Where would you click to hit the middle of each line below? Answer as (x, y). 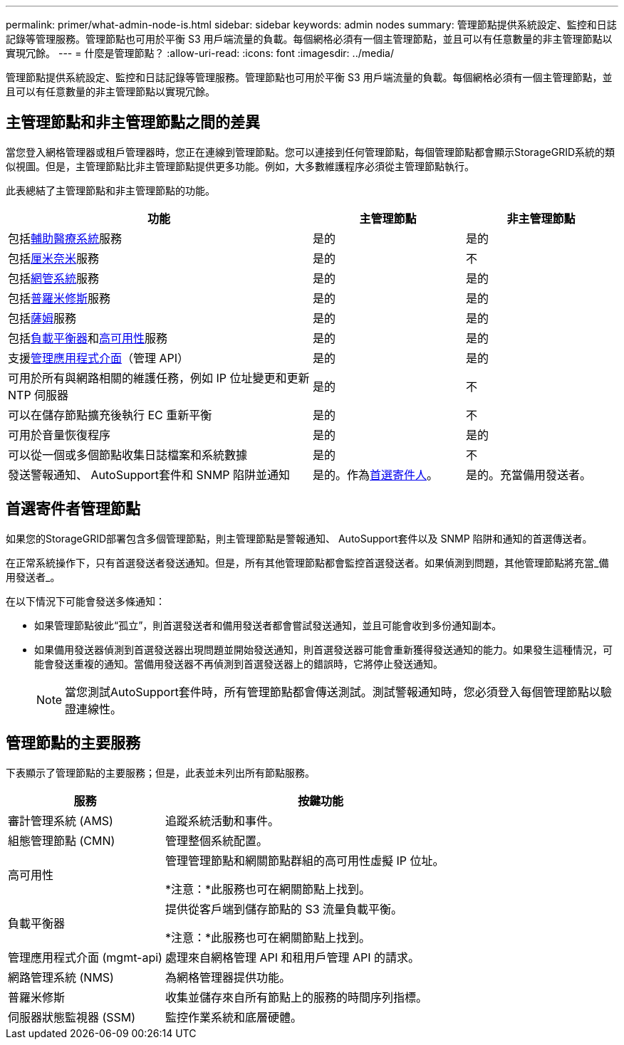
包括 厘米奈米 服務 (54, 258)
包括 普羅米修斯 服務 (59, 298)
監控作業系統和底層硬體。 (233, 1017)
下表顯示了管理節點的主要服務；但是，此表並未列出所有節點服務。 (160, 772)
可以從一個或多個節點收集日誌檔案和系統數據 (128, 455)
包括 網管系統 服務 (54, 278)
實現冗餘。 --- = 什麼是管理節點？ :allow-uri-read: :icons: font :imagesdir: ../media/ (200, 53)
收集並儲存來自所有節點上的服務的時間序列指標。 (296, 997)
